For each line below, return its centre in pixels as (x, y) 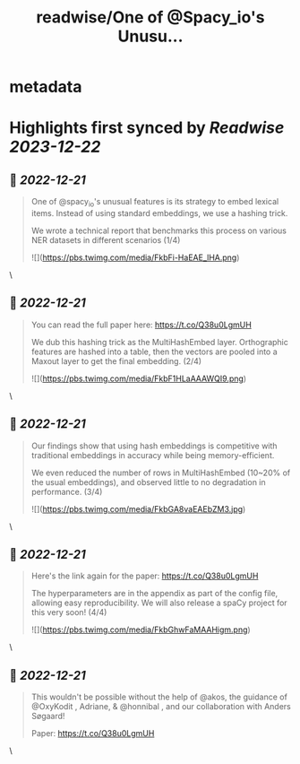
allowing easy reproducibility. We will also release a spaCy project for (159, 603)
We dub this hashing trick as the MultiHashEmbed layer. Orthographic (159, 342)
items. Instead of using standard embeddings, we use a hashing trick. (159, 213)
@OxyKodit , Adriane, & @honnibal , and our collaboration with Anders (161, 707)
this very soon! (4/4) (69, 612)
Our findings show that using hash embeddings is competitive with (154, 446)
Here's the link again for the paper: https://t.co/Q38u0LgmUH (145, 576)
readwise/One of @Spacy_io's (150, 17)
